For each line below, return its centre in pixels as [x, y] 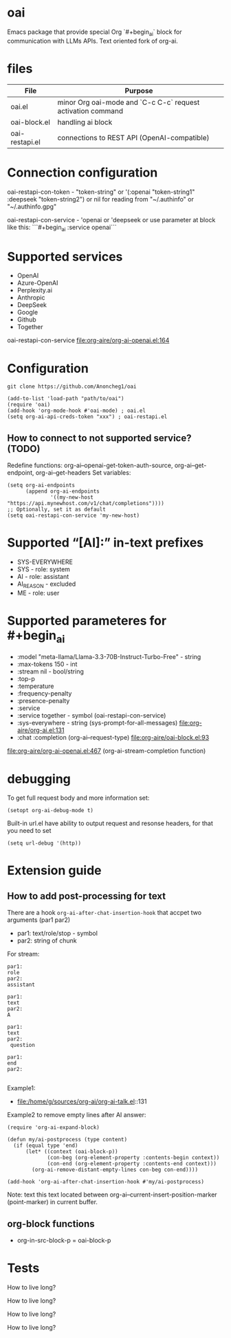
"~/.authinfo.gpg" [32, 206]
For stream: [23, 954]
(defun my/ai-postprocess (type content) [67, 1140]
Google [27, 313]
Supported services [65, 256]
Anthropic [31, 297]
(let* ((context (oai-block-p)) [71, 1152]
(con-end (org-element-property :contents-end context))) [132, 1164]
